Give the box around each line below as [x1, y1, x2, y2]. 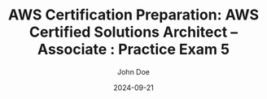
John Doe [117, 67, 150, 76]
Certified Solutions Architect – [28, 23, 239, 41]
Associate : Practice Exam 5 [37, 41, 230, 58]
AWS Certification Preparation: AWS [7, 6, 260, 24]
